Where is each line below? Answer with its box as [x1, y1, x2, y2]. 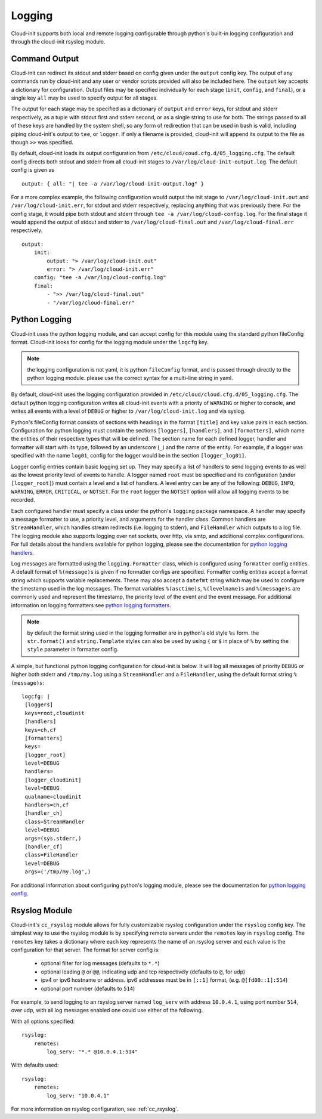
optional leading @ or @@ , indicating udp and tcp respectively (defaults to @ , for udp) [41, 968, 246, 975]
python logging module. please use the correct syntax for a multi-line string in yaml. [27, 375, 233, 382]
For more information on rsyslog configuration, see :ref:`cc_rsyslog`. [11, 1105, 179, 1112]
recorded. [11, 496, 35, 503]
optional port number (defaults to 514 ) [41, 985, 135, 992]
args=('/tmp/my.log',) [24, 868, 91, 875]
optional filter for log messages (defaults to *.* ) [41, 960, 160, 967]
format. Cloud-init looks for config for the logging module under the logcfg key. [11, 338, 209, 345]
